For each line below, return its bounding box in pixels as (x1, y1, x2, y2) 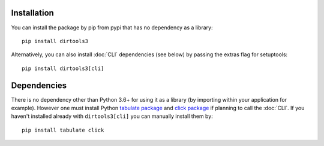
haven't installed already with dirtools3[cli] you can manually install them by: (11, 112, 213, 120)
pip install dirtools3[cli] (22, 65, 104, 72)
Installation (11, 8, 54, 18)
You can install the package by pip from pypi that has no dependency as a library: (11, 24, 213, 31)
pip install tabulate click (22, 126, 104, 133)
